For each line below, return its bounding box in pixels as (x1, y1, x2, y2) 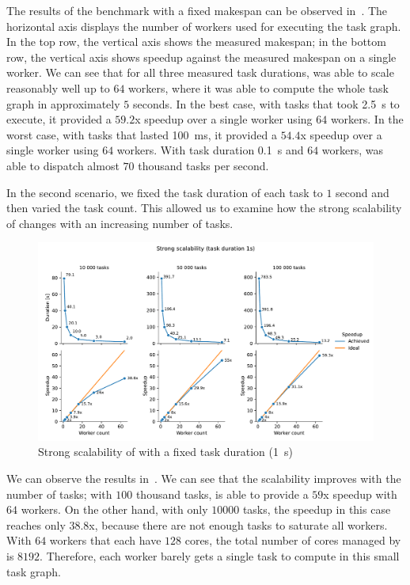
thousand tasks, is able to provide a (135, 485, 309, 502)
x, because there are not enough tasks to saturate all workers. (89, 516, 388, 533)
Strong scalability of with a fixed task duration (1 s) (38, 443, 293, 460)
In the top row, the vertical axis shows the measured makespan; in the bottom (6, 33, 386, 50)
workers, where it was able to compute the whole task (128, 79, 389, 96)
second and (336, 184, 389, 200)
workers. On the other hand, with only (21, 501, 208, 518)
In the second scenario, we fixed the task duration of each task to (6, 184, 323, 200)
